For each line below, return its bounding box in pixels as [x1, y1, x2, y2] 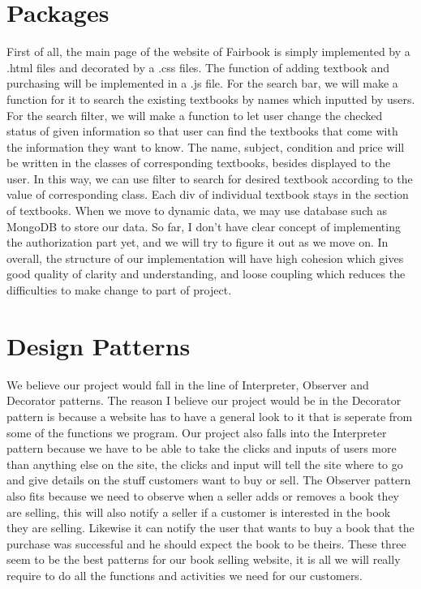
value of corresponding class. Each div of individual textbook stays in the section [6, 186, 409, 203]
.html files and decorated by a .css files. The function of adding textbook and [6, 58, 390, 75]
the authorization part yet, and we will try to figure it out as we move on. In [6, 234, 389, 251]
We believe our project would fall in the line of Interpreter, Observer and [6, 376, 369, 393]
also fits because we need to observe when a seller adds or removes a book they [6, 487, 399, 504]
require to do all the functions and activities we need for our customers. [6, 566, 363, 583]
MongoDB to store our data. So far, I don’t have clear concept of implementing [6, 217, 401, 234]
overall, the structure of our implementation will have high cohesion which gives [6, 249, 404, 266]
